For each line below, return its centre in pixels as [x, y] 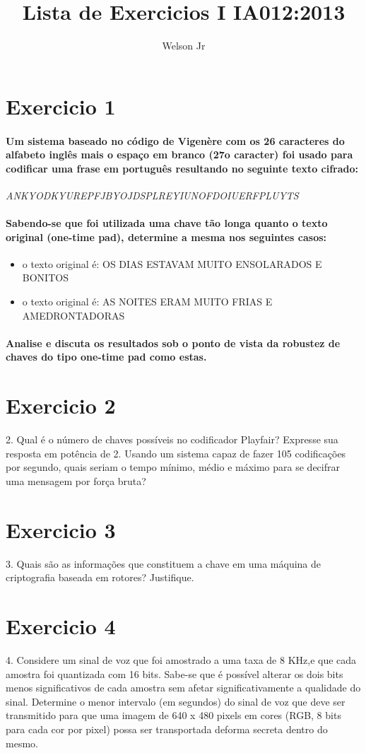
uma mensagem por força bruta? [76, 480]
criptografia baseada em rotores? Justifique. [100, 577]
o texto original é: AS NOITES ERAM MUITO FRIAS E [147, 302]
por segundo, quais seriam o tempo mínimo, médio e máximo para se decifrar [173, 467]
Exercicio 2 [61, 405]
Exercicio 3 [61, 529]
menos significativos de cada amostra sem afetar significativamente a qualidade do [183, 688]
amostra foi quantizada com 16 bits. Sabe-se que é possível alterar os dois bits [175, 673]
